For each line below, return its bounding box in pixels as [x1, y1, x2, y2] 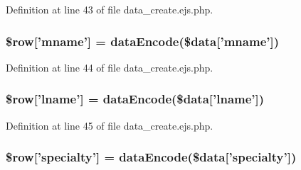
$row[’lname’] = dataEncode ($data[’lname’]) [6, 90, 265, 108]
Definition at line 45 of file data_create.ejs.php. [6, 118, 213, 132]
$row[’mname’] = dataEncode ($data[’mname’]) [6, 32, 280, 50]
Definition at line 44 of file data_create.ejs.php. [6, 59, 213, 74]
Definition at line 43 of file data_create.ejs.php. [6, 2, 213, 16]
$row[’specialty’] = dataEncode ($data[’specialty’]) [6, 148, 297, 166]
